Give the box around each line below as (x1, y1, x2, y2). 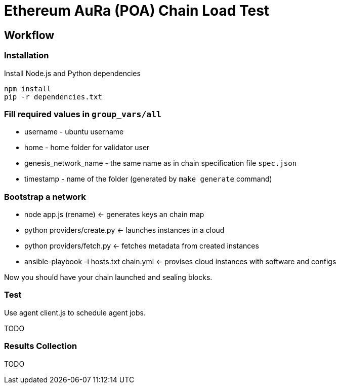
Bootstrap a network (4, 191, 86, 202)
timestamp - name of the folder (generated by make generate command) (24, 174, 272, 184)
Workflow (4, 28, 55, 42)
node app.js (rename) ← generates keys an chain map (24, 210, 204, 219)
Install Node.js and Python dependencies (4, 68, 141, 78)
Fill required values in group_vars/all (4, 109, 161, 119)
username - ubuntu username (24, 127, 124, 136)
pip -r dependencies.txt (4, 92, 102, 101)
